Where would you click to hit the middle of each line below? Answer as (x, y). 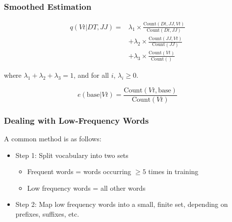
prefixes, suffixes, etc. (47, 214)
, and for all (91, 75)
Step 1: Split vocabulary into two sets (72, 155)
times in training (173, 171)
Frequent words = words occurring (79, 171)
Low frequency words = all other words (86, 188)
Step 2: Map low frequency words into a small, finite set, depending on (122, 204)
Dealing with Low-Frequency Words (77, 120)
